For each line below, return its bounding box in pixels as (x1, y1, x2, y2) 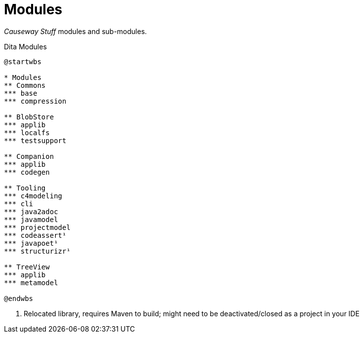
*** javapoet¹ (4, 239, 58, 247)
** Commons (4, 81, 46, 89)
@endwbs (4, 294, 34, 302)
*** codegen (4, 168, 50, 176)
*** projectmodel (4, 223, 71, 231)
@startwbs (4, 57, 41, 66)
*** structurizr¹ (4, 247, 71, 255)
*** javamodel (4, 215, 58, 224)
